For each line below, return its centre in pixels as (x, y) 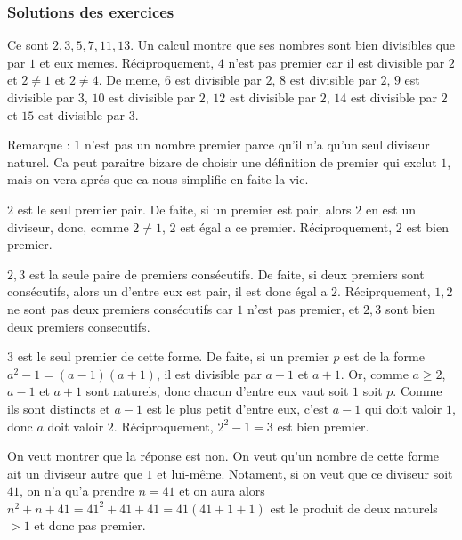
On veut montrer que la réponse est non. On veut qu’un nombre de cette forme (223, 456)
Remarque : (39, 145)
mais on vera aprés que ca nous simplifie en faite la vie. (158, 179)
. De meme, (130, 80)
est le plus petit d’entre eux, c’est (238, 408)
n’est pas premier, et (303, 308)
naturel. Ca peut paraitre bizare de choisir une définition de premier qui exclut (222, 161)
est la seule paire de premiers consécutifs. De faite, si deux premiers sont (227, 274)
